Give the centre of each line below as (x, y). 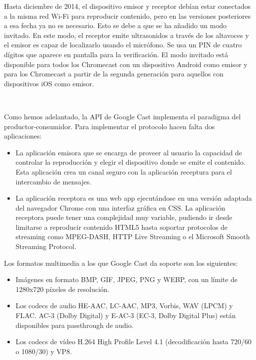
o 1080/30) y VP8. (44, 351)
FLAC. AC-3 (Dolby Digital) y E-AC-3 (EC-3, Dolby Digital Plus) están (126, 315)
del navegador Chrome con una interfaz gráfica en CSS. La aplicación (120, 207)
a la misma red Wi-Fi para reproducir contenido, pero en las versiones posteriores (128, 16)
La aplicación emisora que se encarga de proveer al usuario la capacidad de (129, 152)
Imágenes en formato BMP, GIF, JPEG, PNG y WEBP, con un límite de (127, 279)
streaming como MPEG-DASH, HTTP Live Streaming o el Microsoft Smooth (133, 236)
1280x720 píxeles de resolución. (62, 289)
